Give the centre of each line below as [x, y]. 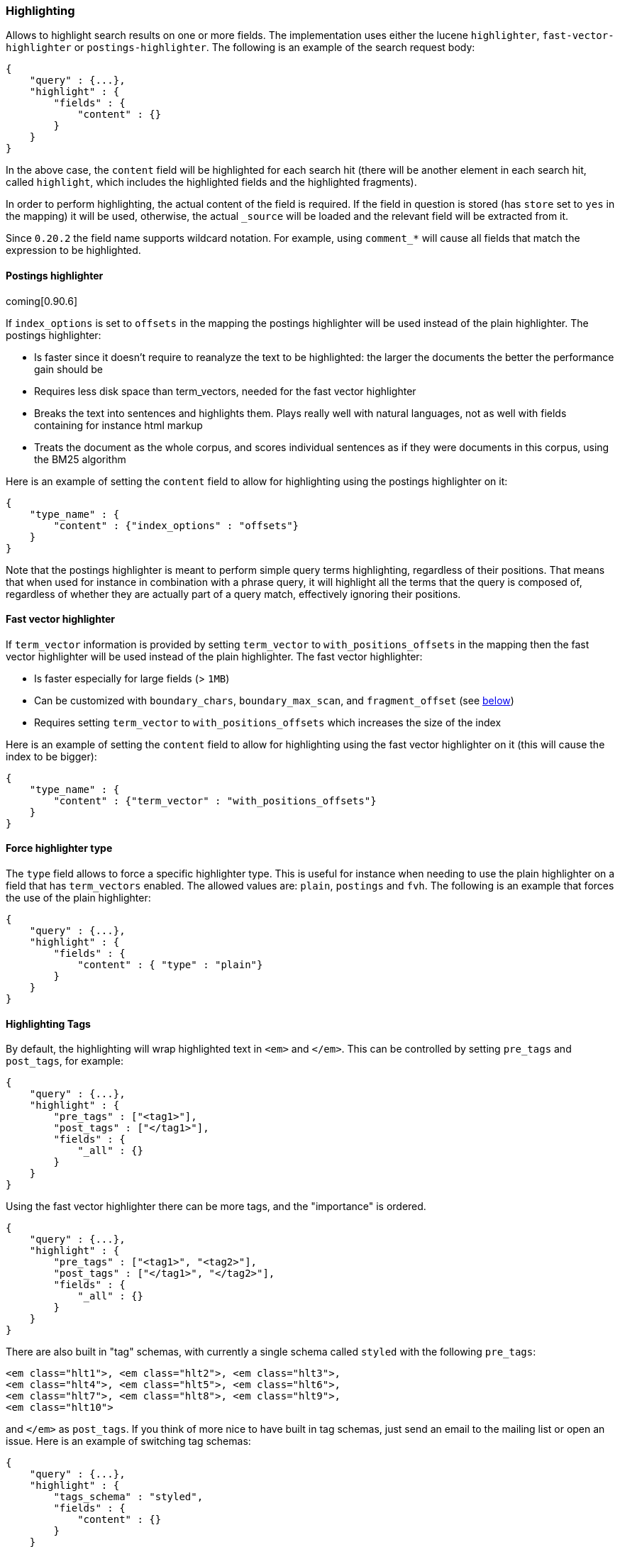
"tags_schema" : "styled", [128, 1497]
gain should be [69, 369]
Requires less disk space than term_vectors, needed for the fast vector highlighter [225, 391]
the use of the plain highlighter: [78, 898]
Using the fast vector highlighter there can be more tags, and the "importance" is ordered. [216, 1207]
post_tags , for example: [65, 1061]
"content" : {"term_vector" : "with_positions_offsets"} [215, 800]
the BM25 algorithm [80, 459]
